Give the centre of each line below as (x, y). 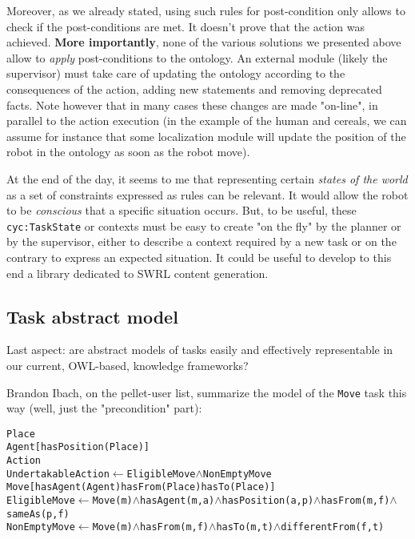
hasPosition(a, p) (268, 501)
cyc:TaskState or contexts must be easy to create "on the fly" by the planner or (204, 225)
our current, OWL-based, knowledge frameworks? (128, 365)
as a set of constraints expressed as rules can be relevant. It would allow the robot (207, 194)
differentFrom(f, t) (333, 527)
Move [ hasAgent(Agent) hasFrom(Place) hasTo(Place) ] (141, 487)
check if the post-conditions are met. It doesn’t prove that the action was (186, 26)
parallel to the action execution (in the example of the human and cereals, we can (207, 121)
